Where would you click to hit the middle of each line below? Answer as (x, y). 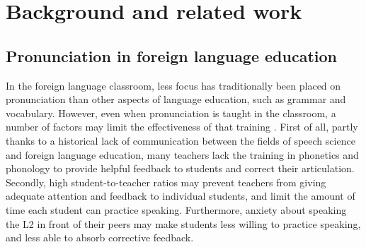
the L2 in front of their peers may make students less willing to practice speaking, (183, 223)
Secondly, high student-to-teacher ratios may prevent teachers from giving (166, 182)
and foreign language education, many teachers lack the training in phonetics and (182, 154)
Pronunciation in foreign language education (172, 55)
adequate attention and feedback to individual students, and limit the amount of (181, 196)
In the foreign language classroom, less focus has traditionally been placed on (173, 85)
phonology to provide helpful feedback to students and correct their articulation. (180, 168)
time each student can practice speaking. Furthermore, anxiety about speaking (176, 209)
